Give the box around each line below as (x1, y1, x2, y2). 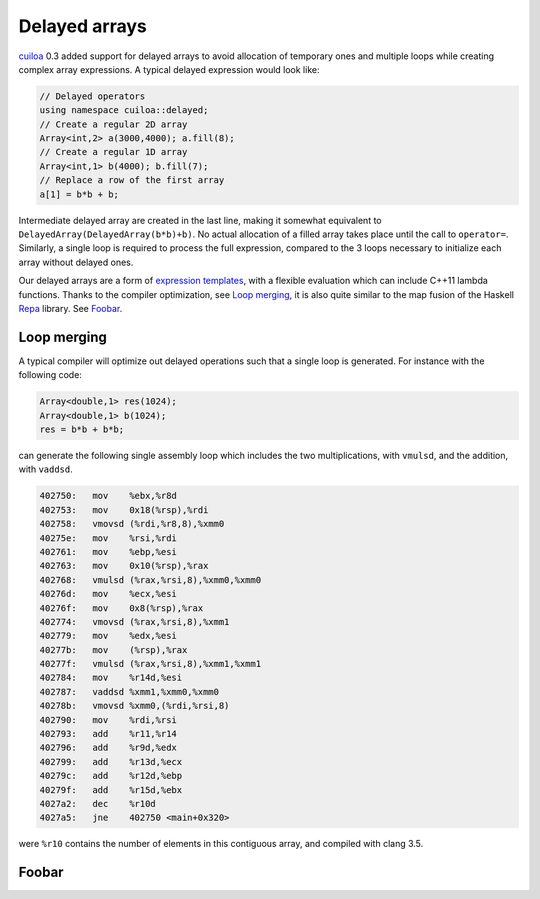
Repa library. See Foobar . (18, 302, 123, 314)
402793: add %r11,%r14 (39, 728, 177, 740)
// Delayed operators (39, 90, 146, 102)
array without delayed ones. (18, 256, 134, 268)
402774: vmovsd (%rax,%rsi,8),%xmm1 (39, 616, 230, 627)
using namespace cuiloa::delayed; (39, 105, 209, 116)
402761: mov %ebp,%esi (39, 546, 177, 557)
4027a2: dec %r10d (39, 798, 157, 809)
